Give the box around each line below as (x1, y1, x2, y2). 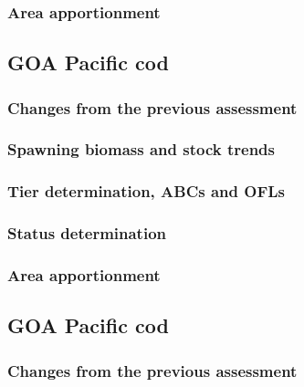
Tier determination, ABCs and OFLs (7, 180, 286, 203)
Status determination (7, 222, 167, 245)
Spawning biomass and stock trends (7, 138, 275, 161)
